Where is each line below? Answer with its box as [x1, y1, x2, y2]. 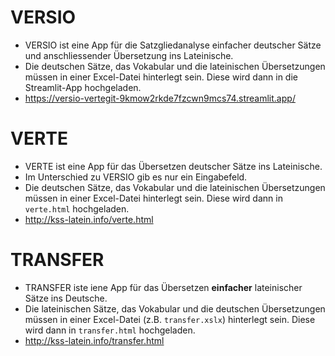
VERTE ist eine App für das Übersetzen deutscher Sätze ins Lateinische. [24, 160, 323, 172]
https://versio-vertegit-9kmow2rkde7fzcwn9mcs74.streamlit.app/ [24, 92, 296, 104]
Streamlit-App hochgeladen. [24, 81, 142, 93]
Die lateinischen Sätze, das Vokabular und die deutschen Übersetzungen [24, 302, 326, 315]
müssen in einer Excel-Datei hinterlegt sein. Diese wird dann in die [24, 71, 298, 83]
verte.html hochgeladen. [24, 202, 130, 215]
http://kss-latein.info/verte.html [24, 213, 154, 225]
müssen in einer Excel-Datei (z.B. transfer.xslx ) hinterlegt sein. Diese [24, 313, 316, 325]
